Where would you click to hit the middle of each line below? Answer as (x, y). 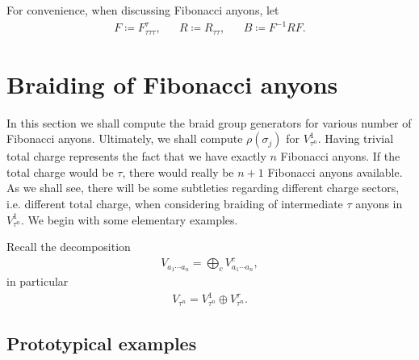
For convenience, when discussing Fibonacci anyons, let (143, 10)
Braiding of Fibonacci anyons (172, 84)
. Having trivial (356, 138)
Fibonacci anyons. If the (340, 156)
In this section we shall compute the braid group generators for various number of (209, 122)
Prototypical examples (102, 343)
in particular (38, 281)
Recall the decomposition (69, 247)
